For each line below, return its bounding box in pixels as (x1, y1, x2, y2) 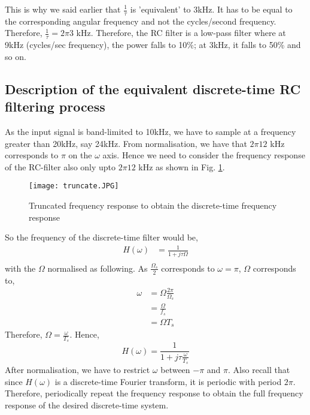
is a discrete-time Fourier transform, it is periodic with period (54, 375, 282, 387)
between (160, 363, 190, 376)
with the (5, 261, 36, 274)
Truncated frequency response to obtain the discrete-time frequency (29, 199, 277, 212)
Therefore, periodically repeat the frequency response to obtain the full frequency (5, 387, 303, 399)
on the (68, 149, 92, 161)
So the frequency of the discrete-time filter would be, (5, 231, 198, 243)
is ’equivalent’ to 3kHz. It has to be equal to (130, 3, 293, 15)
